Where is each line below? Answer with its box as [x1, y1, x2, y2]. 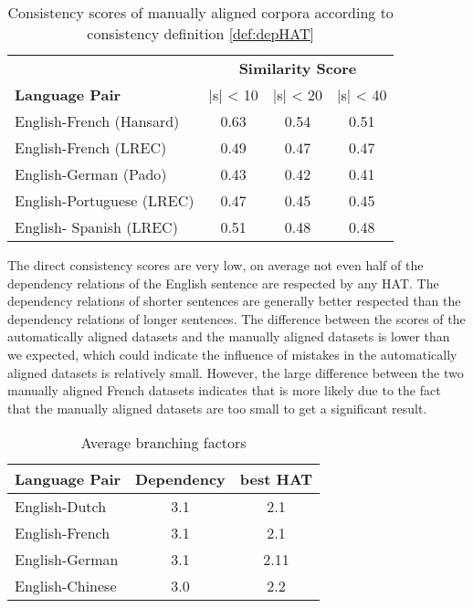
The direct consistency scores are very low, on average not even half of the [7, 256, 424, 274]
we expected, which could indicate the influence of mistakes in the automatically [7, 344, 457, 363]
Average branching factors [80, 432, 247, 454]
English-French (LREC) [15, 137, 167, 158]
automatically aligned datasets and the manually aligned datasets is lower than [7, 327, 450, 346]
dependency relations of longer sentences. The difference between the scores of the [7, 309, 466, 328]
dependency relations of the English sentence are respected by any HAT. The [7, 273, 439, 292]
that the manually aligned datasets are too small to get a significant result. [7, 398, 427, 417]
